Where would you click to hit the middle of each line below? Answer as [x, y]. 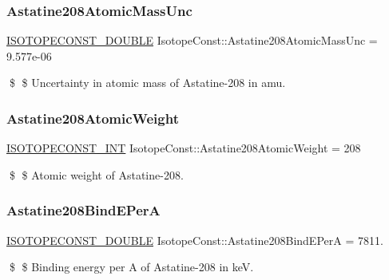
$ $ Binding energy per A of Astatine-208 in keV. [131, 267]
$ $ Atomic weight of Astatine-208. [96, 174]
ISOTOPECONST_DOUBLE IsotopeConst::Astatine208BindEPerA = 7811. [195, 240]
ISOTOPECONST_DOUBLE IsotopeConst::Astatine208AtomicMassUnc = [192, 40]
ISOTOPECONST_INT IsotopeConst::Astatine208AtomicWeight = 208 [184, 148]
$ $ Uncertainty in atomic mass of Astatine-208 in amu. [147, 83]
